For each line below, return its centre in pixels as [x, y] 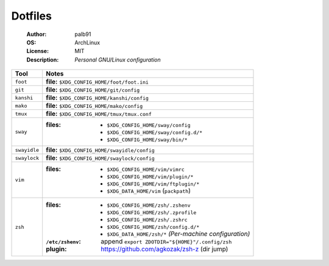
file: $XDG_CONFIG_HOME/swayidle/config [100, 150]
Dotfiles [31, 16]
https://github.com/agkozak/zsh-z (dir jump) [164, 249]
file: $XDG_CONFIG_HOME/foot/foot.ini [97, 82]
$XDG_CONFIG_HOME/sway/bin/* [147, 140]
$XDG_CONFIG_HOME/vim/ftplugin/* [153, 184]
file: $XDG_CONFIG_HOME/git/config [93, 90]
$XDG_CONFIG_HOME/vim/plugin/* [150, 177]
